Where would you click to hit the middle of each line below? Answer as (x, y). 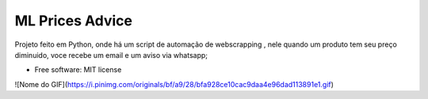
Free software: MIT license (78, 70)
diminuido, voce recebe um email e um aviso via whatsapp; (111, 55)
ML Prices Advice (74, 21)
